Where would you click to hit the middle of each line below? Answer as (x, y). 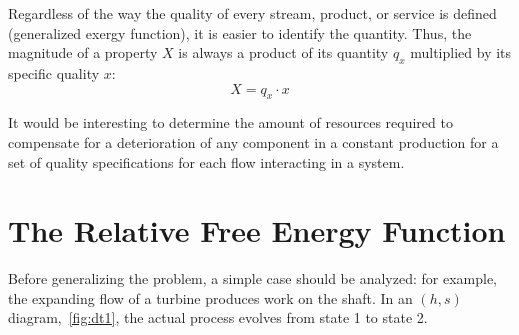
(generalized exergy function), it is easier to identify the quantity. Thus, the (240, 32)
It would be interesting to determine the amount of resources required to (230, 122)
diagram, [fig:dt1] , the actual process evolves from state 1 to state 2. (218, 317)
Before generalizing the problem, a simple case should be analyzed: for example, (253, 278)
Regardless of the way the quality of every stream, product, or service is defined (252, 13)
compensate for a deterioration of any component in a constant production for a (253, 141)
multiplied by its (461, 52)
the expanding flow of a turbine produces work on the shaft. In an (210, 297)
